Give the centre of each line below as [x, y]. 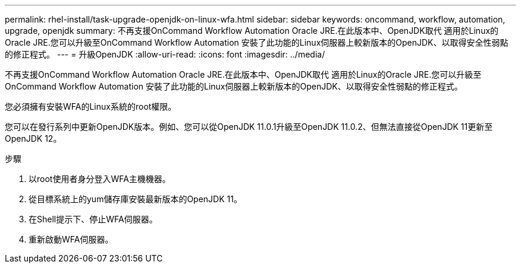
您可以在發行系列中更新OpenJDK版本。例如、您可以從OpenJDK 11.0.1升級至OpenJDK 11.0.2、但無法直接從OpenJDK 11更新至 [249, 127]
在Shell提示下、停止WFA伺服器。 [93, 219]
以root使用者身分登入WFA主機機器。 [100, 179]
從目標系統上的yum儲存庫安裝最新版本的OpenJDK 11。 [135, 199]
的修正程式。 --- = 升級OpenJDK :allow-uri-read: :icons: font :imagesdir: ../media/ [165, 54]
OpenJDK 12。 [33, 138]
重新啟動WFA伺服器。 [71, 239]
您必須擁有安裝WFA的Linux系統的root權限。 [91, 106]
